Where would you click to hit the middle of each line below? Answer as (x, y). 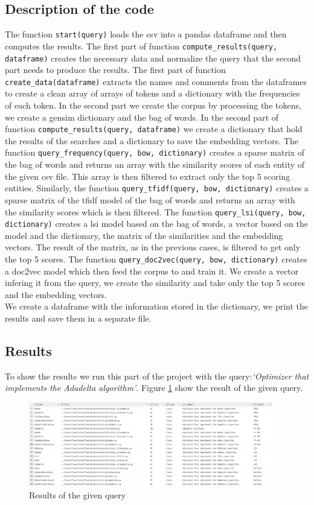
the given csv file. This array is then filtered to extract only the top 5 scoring (148, 176)
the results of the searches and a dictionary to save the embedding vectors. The (152, 140)
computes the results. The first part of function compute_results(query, (141, 46)
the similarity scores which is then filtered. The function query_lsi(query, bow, (155, 211)
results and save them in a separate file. (78, 318)
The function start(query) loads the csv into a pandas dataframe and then (146, 34)
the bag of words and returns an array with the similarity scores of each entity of (155, 164)
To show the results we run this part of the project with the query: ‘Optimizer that (157, 376)
